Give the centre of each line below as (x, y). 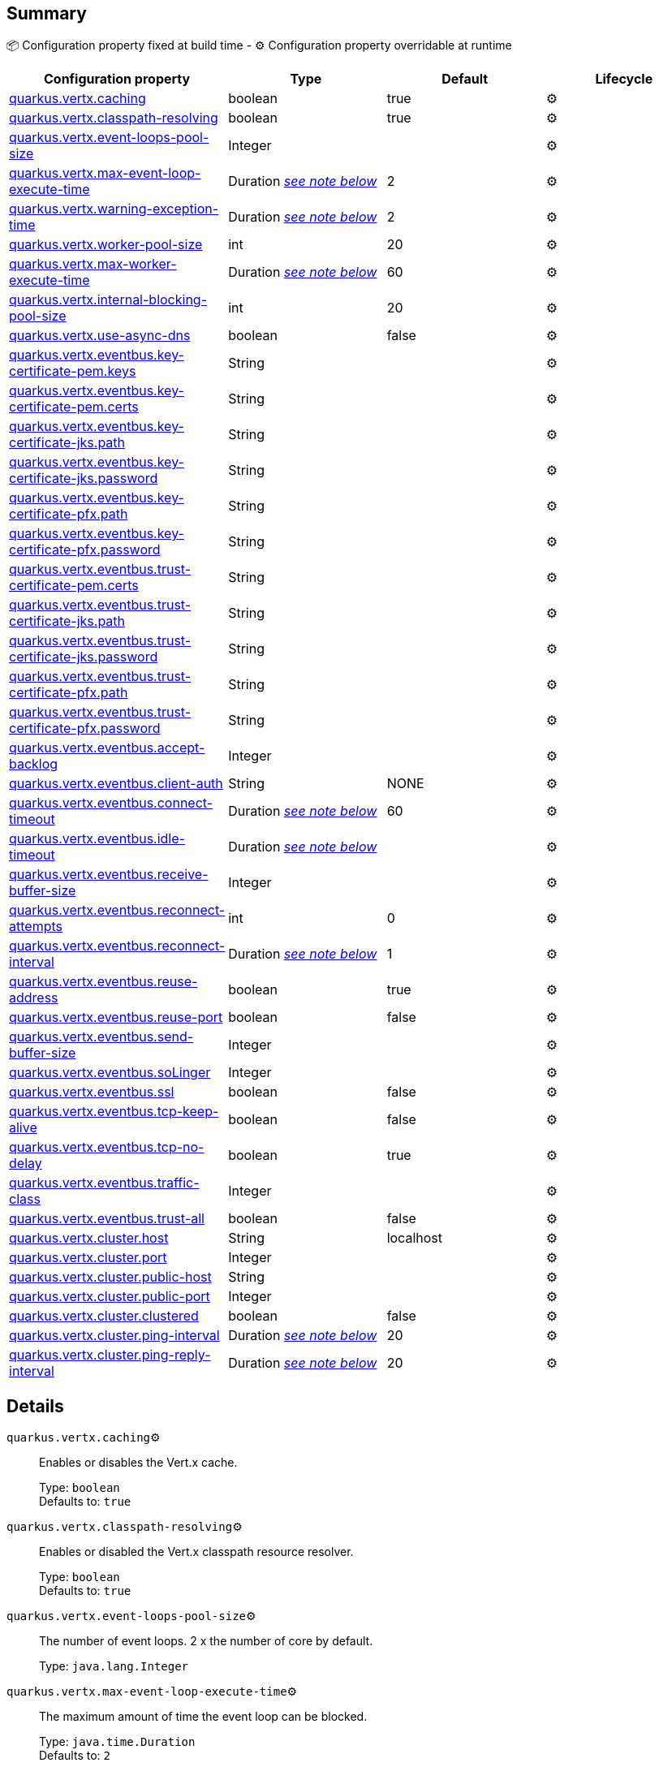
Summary (47, 13)
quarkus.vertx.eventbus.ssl (92, 1092)
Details (35, 1406)
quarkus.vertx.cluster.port (88, 1258)
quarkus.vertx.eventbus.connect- (111, 803)
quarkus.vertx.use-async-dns (100, 336)
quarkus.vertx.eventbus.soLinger (110, 1073)
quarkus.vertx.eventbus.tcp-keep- (114, 1112)
